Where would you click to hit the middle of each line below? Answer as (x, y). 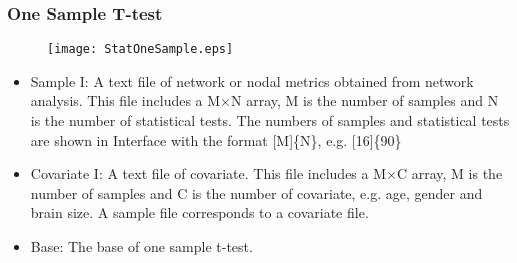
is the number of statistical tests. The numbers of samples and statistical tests (270, 120)
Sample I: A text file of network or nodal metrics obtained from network (252, 80)
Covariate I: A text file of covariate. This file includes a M (208, 173)
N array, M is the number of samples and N (365, 100)
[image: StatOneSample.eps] (140, 49)
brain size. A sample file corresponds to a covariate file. (199, 212)
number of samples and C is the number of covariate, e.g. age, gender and (256, 192)
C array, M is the (449, 173)
